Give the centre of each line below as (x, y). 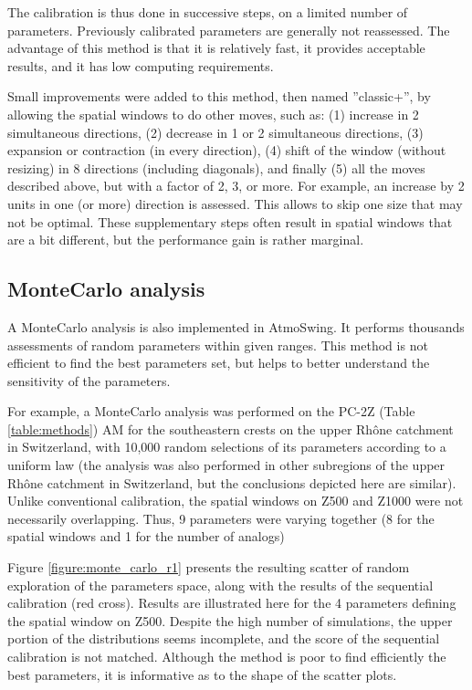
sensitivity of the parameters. (89, 380)
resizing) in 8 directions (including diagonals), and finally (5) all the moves (216, 167)
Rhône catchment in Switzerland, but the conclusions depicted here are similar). (232, 482)
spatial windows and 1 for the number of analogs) (146, 536)
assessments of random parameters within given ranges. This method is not (218, 345)
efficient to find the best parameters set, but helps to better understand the (219, 363)
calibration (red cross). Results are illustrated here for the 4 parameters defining (232, 603)
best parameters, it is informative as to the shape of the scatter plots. (202, 674)
